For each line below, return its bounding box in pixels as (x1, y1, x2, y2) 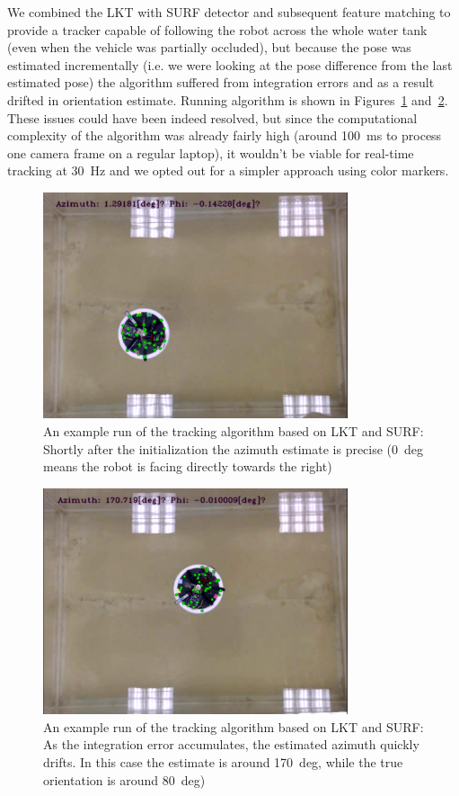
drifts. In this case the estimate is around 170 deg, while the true (43, 752, 403, 771)
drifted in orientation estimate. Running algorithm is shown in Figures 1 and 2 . (7, 90, 448, 109)
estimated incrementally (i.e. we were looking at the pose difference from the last (7, 55, 453, 74)
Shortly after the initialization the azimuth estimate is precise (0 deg (43, 439, 424, 458)
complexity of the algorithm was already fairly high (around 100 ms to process (7, 126, 442, 145)
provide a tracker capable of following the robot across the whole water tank (7, 20, 428, 39)
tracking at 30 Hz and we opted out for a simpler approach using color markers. (7, 161, 449, 180)
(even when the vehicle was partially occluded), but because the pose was (7, 38, 411, 57)
